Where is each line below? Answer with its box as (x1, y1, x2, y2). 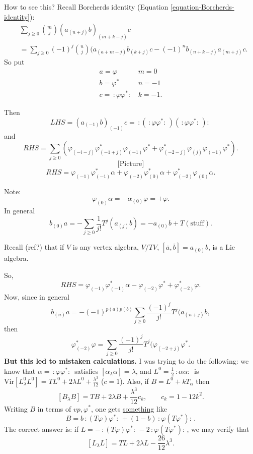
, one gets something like (91, 403, 167, 414)
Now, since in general (4, 291, 69, 302)
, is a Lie (208, 242, 235, 252)
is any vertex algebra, (72, 242, 139, 252)
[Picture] (117, 160, 144, 167)
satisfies (74, 365, 99, 376)
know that (4, 365, 36, 376)
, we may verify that (187, 424, 249, 434)
